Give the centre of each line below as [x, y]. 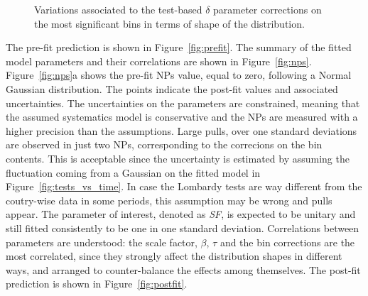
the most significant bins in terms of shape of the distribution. [169, 23]
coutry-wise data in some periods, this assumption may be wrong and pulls [169, 200]
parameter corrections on [267, 9]
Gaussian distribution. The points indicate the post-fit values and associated [172, 88]
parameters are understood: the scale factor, [102, 242]
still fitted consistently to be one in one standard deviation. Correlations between [183, 228]
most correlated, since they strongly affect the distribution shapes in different [174, 256]
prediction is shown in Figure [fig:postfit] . [97, 284]
